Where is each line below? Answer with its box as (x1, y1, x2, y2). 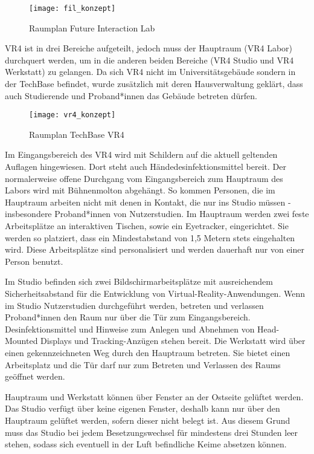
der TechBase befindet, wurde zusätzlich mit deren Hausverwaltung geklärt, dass (5, 77, 303, 90)
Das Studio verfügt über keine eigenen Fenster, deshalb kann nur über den (5, 402, 280, 415)
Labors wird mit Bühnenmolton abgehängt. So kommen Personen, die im (5, 184, 275, 196)
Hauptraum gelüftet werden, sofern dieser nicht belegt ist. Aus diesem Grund (5, 413, 290, 426)
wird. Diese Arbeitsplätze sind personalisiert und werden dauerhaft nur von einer (5, 243, 304, 256)
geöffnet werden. (5, 370, 65, 383)
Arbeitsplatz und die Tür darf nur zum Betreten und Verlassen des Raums (5, 358, 281, 371)
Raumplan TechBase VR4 (29, 128, 124, 140)
